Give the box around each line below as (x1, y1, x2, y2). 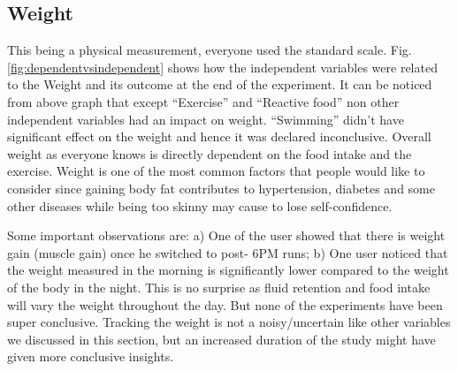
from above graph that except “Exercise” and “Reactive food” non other (7, 92, 400, 110)
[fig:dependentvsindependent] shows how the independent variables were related (7, 57, 438, 76)
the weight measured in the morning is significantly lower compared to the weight (7, 261, 449, 279)
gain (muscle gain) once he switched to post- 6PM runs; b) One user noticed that (7, 243, 448, 261)
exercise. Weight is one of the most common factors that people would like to (7, 162, 425, 180)
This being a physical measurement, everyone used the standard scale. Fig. (7, 41, 412, 59)
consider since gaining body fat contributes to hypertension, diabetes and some (7, 178, 435, 197)
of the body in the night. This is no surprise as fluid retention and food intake (7, 277, 431, 296)
